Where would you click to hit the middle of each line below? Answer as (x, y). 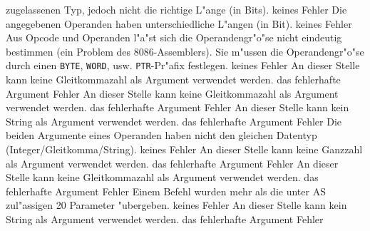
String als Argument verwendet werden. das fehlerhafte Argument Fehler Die (174, 121)
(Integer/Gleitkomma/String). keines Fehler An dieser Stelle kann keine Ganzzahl (184, 149)
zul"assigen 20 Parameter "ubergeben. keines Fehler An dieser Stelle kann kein (176, 205)
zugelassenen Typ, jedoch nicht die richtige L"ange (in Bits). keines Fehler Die (176, 9)
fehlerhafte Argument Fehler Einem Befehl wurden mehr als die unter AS (166, 191)
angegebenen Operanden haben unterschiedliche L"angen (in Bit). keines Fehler (179, 23)
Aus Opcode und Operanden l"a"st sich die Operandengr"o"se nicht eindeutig (174, 37)
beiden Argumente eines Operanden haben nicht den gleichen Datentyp (161, 135)
